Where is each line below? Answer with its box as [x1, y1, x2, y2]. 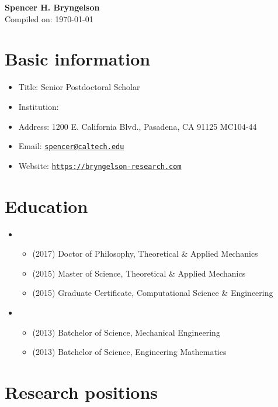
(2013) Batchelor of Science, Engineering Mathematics [32, 346, 227, 358]
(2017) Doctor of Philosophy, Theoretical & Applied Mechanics [32, 247, 258, 260]
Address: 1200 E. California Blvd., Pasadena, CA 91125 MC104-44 [18, 120, 257, 132]
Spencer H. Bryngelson [5, 1, 100, 13]
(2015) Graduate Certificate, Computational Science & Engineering [32, 287, 273, 299]
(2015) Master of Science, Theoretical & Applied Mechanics [32, 267, 246, 279]
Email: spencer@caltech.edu [18, 140, 124, 152]
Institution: [18, 100, 59, 112]
